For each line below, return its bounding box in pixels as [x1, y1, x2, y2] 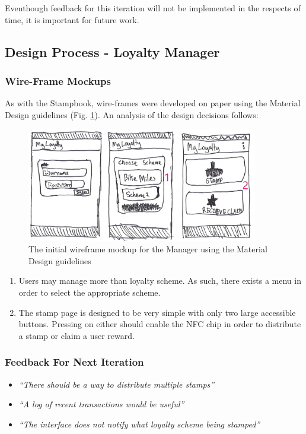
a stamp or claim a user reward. [18, 329, 135, 341]
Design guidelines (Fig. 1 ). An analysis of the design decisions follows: [5, 108, 259, 121]
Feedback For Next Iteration [5, 354, 144, 369]
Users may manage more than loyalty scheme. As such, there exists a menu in [18, 274, 301, 287]
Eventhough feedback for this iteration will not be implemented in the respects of [5, 2, 301, 14]
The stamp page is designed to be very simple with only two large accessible [18, 306, 296, 318]
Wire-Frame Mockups [5, 73, 111, 88]
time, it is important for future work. [5, 13, 139, 26]
